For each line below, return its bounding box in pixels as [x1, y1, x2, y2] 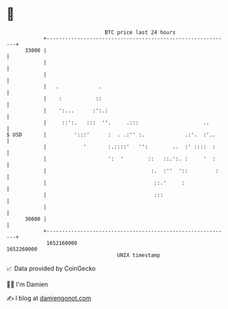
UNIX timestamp [117, 251, 161, 259]
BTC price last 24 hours [104, 29, 176, 36]
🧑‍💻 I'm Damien [6, 280, 49, 288]
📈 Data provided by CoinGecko [6, 264, 96, 273]
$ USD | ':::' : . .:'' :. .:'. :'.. [6, 131, 216, 138]
